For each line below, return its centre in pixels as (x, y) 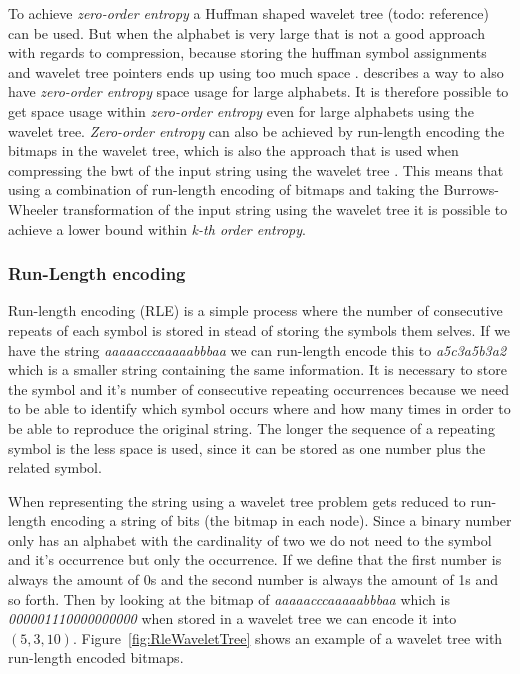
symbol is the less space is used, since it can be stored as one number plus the (247, 447)
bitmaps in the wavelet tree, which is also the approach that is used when (233, 150)
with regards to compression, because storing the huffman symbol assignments (247, 52)
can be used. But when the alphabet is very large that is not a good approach (246, 32)
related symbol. (55, 467)
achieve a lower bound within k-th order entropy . (157, 228)
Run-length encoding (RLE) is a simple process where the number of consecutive (255, 310)
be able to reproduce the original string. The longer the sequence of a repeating (251, 427)
